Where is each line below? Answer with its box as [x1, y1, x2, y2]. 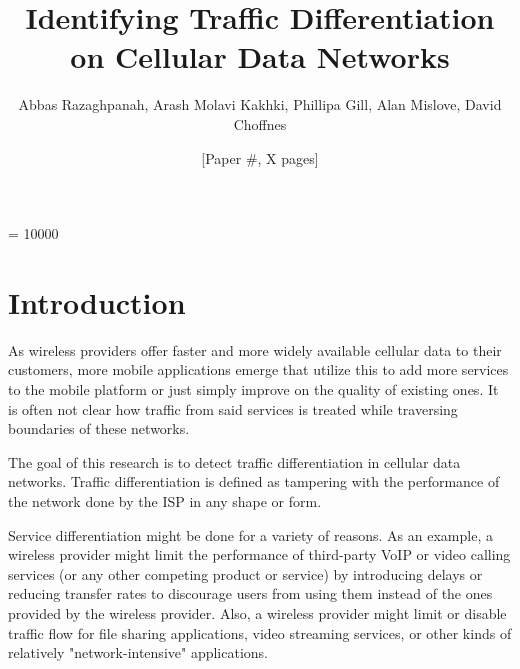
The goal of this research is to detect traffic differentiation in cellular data [8, 451, 461, 472]
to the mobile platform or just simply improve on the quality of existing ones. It [8, 379, 499, 399]
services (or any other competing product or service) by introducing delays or [8, 563, 483, 584]
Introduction [8, 281, 186, 322]
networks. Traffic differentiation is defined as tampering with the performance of [8, 471, 500, 492]
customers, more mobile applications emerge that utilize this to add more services [8, 359, 509, 380]
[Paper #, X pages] [201, 147, 319, 168]
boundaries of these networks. [8, 418, 190, 439]
